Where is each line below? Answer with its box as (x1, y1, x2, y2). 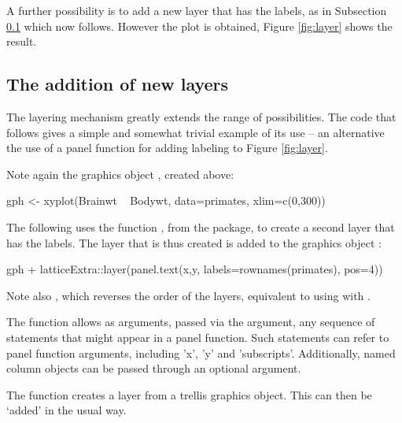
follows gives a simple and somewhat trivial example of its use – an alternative (6, 124, 385, 140)
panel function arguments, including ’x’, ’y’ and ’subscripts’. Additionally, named (6, 344, 396, 361)
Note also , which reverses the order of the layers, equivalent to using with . (6, 287, 371, 303)
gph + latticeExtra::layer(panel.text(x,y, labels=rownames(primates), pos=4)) (6, 261, 383, 277)
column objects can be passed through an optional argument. (6, 360, 301, 377)
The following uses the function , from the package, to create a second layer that (6, 218, 395, 235)
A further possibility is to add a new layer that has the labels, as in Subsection (6, 2, 387, 18)
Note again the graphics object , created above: (6, 165, 234, 182)
